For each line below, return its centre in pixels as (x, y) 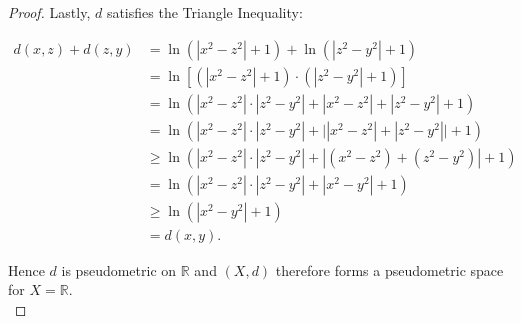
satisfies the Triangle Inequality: (204, 12)
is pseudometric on (119, 269)
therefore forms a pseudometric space (389, 269)
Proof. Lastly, (49, 12)
